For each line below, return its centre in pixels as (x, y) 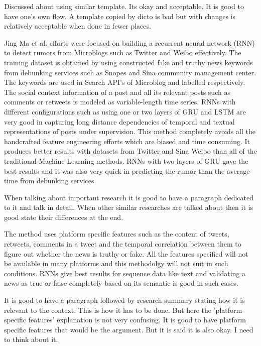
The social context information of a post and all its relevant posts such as (117, 92)
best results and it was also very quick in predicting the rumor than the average (127, 170)
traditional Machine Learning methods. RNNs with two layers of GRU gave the (126, 160)
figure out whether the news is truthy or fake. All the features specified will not (126, 253)
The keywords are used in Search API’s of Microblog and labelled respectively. (125, 82)
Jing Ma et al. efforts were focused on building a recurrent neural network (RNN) (129, 42)
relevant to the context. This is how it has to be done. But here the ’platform (123, 310)
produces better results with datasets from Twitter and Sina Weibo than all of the (130, 151)
